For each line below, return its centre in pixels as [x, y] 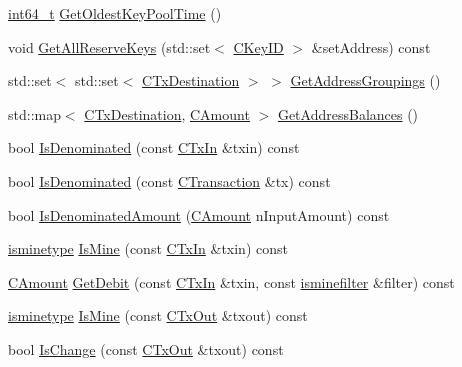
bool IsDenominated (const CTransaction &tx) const [169, 180]
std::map [34, 113]
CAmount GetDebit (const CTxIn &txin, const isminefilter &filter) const [231, 281]
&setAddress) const [371, 46]
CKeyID [258, 46]
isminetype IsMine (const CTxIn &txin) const [148, 248]
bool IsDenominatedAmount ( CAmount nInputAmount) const [199, 214]
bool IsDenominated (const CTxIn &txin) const [154, 147]
